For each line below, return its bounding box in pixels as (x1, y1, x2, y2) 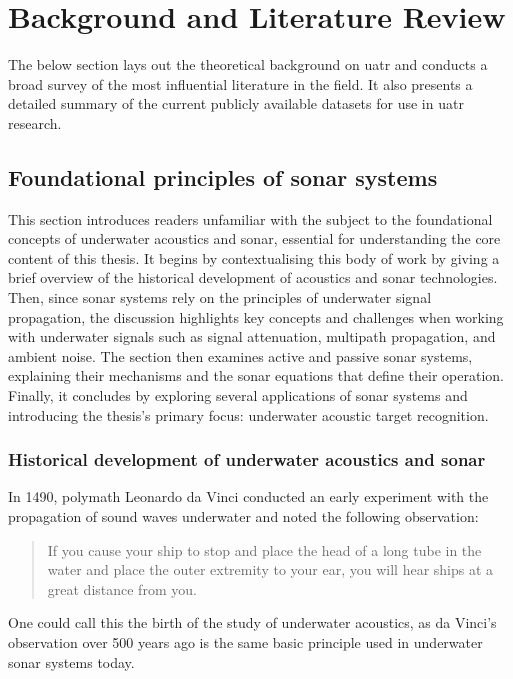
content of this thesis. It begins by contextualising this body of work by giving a (8, 247, 500, 268)
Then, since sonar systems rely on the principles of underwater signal (8, 287, 432, 308)
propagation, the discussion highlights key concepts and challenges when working (8, 306, 504, 327)
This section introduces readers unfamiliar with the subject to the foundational (8, 208, 493, 229)
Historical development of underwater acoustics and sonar (8, 447, 486, 472)
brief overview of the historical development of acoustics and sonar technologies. (8, 267, 498, 288)
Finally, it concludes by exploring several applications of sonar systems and (8, 385, 468, 406)
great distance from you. (47, 578, 197, 599)
